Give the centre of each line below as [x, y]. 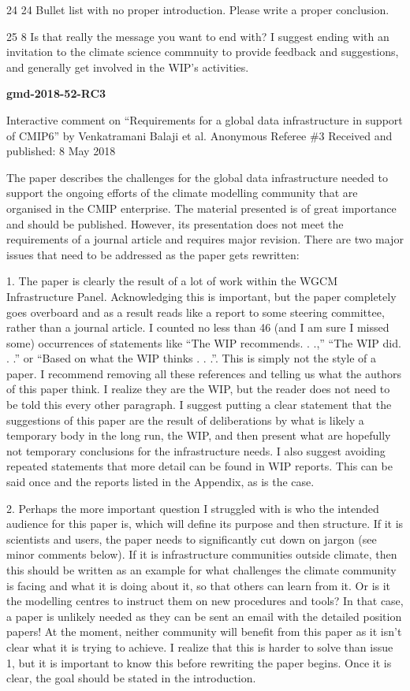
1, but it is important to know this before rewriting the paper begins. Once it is [199, 662]
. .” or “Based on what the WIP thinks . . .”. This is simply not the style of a [192, 358]
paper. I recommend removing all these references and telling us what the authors [204, 373]
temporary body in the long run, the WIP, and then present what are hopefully [199, 435]
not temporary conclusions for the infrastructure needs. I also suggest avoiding [196, 450]
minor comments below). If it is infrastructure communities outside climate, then [202, 554]
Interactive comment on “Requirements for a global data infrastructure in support [205, 119]
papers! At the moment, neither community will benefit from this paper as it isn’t [204, 632]
